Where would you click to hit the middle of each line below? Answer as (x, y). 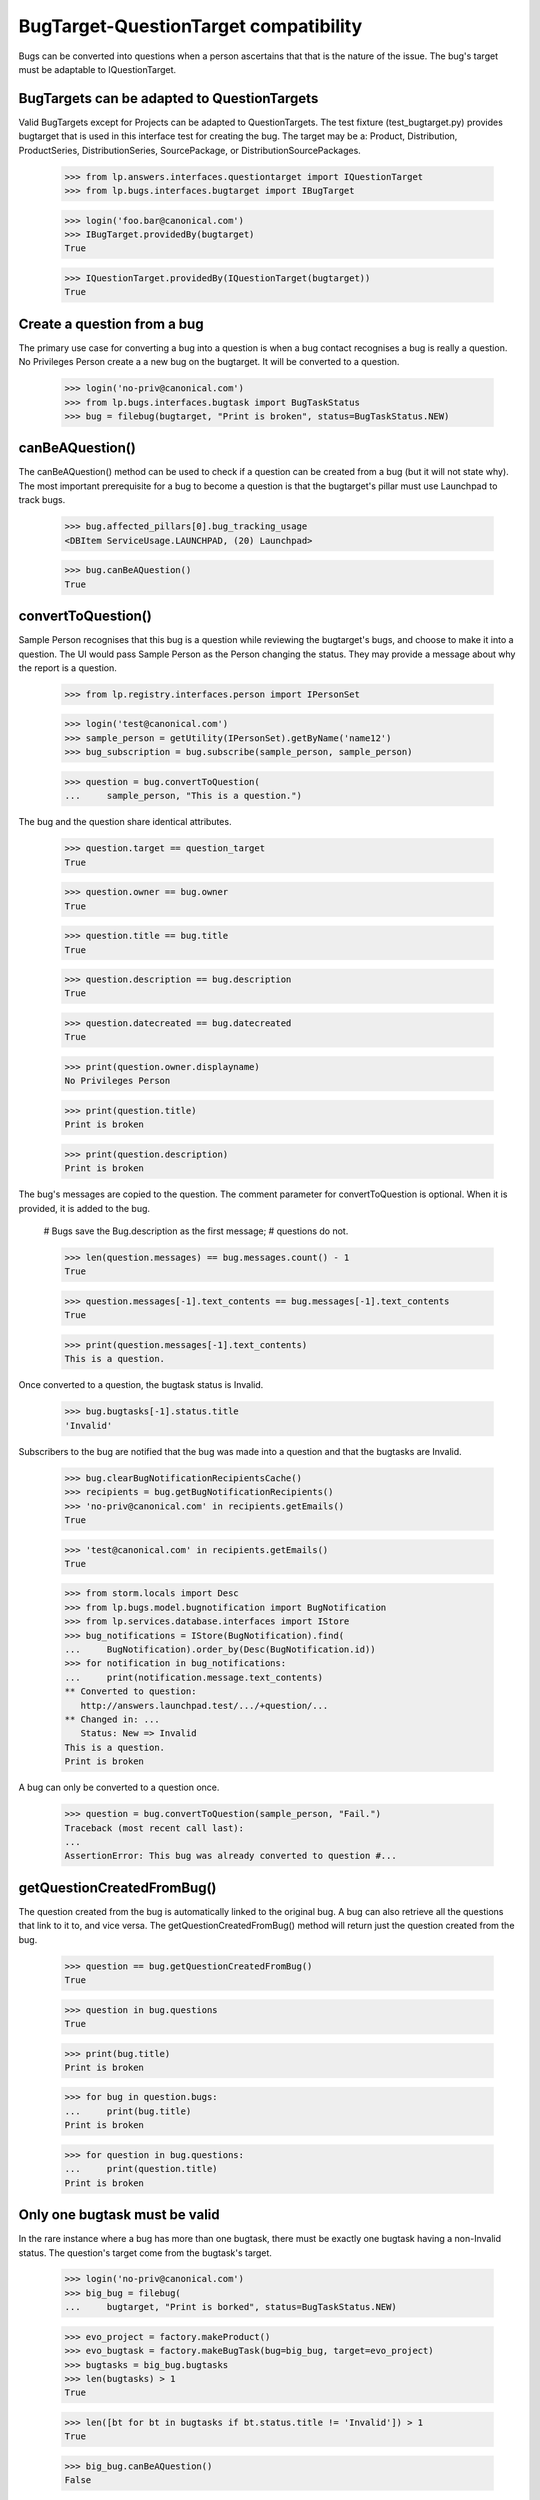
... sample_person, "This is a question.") (183, 796)
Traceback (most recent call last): (154, 1828)
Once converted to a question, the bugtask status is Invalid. (141, 1385)
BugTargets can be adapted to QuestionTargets (168, 98)
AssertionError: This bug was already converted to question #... (230, 1856)
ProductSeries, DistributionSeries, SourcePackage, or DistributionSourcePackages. (190, 150)
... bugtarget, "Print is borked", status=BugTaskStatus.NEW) (230, 2307)
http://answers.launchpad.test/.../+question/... (204, 1705)
